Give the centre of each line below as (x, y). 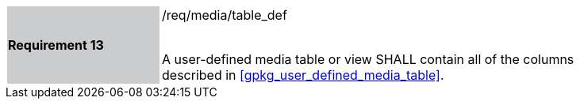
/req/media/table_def (225, 15)
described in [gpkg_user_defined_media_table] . (303, 75)
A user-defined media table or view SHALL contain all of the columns (368, 59)
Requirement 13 (56, 45)
